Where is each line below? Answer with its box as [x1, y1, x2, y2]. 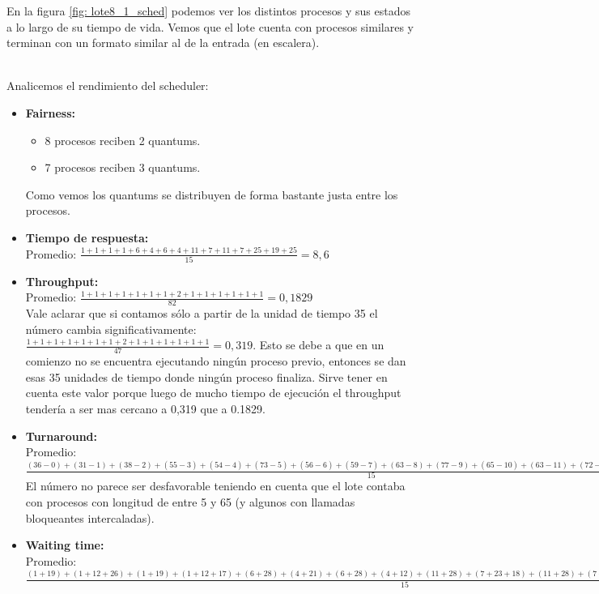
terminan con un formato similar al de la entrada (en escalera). [6, 34, 320, 51]
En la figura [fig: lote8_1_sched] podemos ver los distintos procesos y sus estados [6, 2, 410, 19]
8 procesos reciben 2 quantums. [45, 131, 201, 148]
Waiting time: [25, 536, 104, 553]
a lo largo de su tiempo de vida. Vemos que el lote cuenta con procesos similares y [6, 18, 414, 35]
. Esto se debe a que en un [253, 336, 384, 353]
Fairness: [25, 104, 76, 121]
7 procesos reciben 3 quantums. [45, 159, 201, 176]
